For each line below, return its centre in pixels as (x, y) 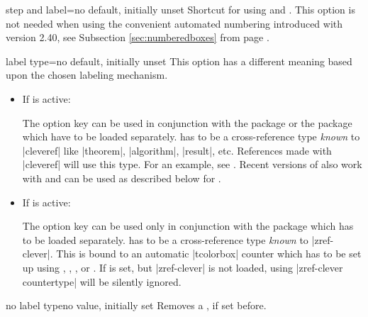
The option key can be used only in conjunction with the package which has (188, 226)
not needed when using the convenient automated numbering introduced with (174, 23)
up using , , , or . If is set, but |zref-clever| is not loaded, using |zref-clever (183, 267)
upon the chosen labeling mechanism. (87, 75)
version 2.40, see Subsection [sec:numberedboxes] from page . (138, 37)
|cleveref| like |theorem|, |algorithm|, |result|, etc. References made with (177, 150)
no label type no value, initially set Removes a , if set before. (136, 305)
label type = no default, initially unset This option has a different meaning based (179, 61)
